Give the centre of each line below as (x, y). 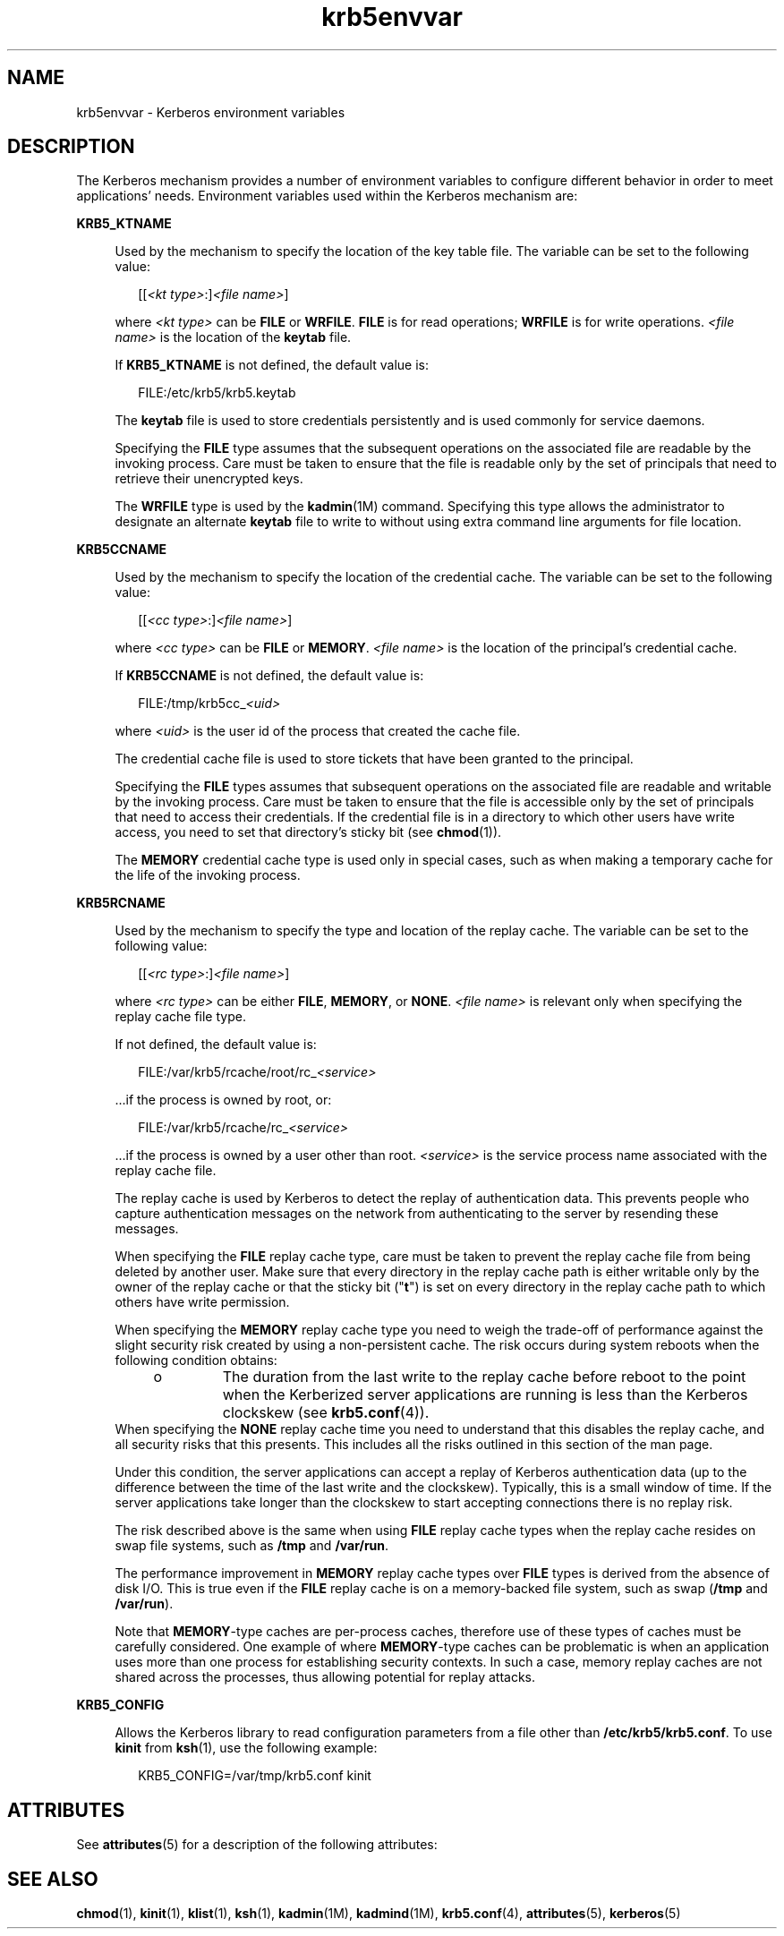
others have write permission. (202, 1302)
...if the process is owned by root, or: (223, 1100)
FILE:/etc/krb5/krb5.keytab (217, 393)
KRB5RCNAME (121, 903)
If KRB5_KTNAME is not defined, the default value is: (272, 365)
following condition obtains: (196, 1360)
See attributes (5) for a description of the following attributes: (257, 1845)
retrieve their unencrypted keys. (209, 479)
